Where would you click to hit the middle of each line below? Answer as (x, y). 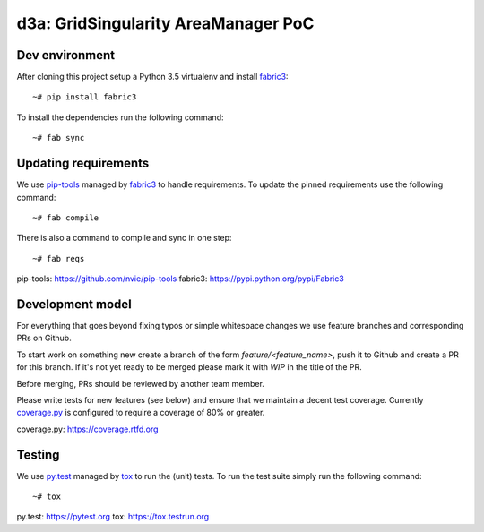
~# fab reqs (59, 258)
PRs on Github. (44, 338)
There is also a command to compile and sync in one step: (124, 238)
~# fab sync (59, 138)
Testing (38, 455)
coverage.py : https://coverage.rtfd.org (87, 429)
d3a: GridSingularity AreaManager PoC (165, 23)
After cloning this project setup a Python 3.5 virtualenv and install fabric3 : (152, 77)
